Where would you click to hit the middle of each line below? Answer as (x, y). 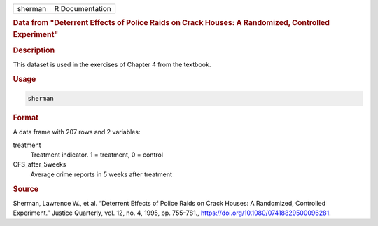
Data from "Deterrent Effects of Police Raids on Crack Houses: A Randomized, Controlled (171, 23)
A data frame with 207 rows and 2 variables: (77, 132)
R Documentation (83, 9)
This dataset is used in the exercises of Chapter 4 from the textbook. (112, 64)
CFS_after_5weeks (40, 164)
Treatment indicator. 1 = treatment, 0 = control (97, 155)
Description (34, 50)
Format (26, 118)
